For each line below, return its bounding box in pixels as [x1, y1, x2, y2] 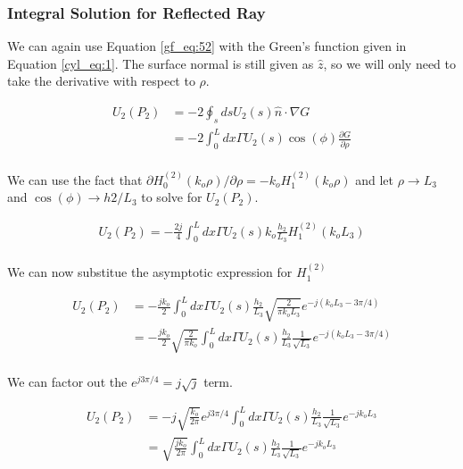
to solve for [141, 188, 203, 206]
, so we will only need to [323, 54, 457, 72]
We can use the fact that [7, 170, 143, 188]
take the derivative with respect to [7, 71, 195, 90]
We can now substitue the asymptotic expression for [7, 263, 293, 281]
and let [355, 170, 394, 188]
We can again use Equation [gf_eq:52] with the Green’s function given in [7, 37, 407, 55]
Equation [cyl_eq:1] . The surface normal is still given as [7, 54, 314, 72]
